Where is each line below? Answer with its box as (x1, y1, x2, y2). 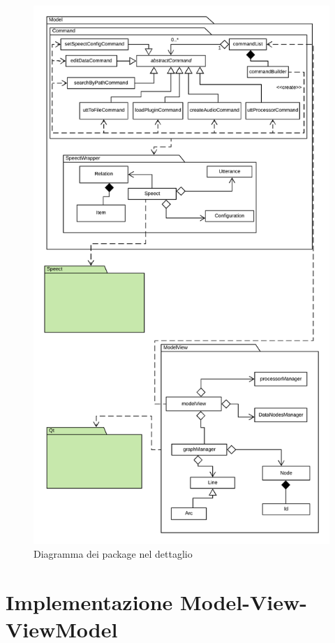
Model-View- (180, 587, 307, 616)
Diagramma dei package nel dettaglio (33, 547, 193, 561)
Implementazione (6, 587, 173, 616)
